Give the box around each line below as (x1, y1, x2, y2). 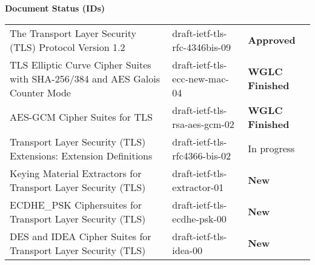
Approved (248, 33, 296, 47)
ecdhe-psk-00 (172, 211, 227, 226)
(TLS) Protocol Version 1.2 (10, 39, 125, 54)
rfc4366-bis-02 (172, 148, 231, 163)
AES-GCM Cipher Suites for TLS (10, 110, 153, 124)
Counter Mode (10, 85, 71, 99)
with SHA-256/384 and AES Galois (10, 71, 161, 86)
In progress (248, 141, 295, 156)
